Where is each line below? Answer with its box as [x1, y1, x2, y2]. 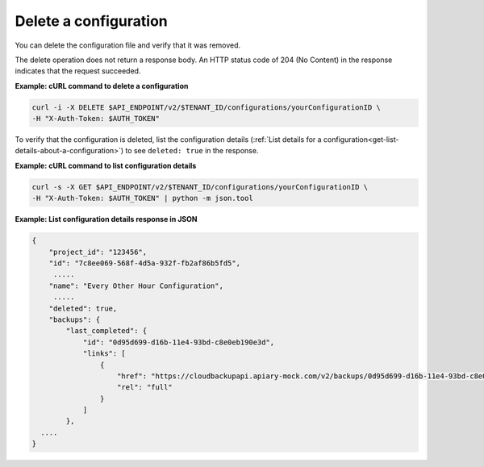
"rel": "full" [117, 383, 173, 392]
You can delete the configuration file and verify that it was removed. [15, 40, 241, 50]
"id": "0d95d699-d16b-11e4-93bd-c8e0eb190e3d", [82, 337, 275, 347]
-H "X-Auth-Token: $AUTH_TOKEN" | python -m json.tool [31, 194, 253, 203]
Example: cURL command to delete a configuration [15, 81, 189, 90]
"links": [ [82, 349, 127, 358]
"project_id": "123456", [48, 247, 148, 256]
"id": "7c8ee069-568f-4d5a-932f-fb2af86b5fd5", [48, 258, 241, 268]
